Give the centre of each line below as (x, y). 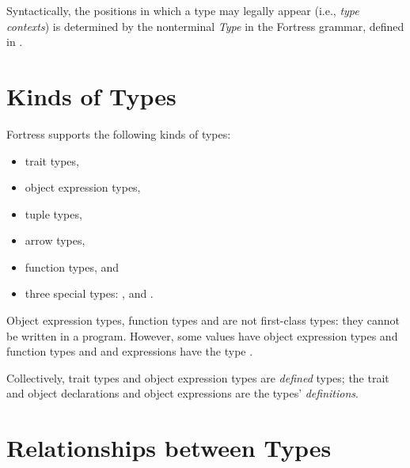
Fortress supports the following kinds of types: (119, 133)
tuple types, (53, 213)
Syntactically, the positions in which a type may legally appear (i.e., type (183, 10)
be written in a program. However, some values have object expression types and (202, 335)
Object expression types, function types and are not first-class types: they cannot (203, 320)
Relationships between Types (169, 448)
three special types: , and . (89, 293)
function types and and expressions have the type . (130, 351)
